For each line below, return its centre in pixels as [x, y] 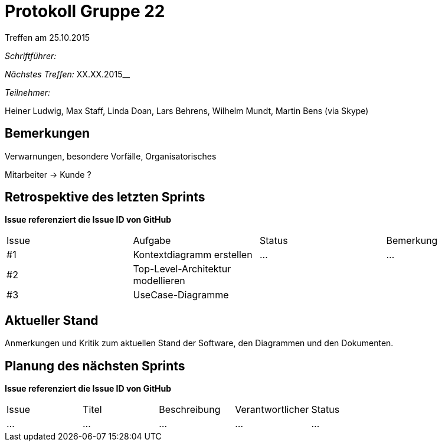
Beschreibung [190, 410]
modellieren [159, 281]
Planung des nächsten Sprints [95, 366]
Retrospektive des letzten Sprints [105, 197]
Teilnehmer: [28, 92]
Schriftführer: [31, 56]
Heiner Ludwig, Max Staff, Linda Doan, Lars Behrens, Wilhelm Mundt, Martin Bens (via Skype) [187, 110]
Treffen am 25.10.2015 [48, 37]
